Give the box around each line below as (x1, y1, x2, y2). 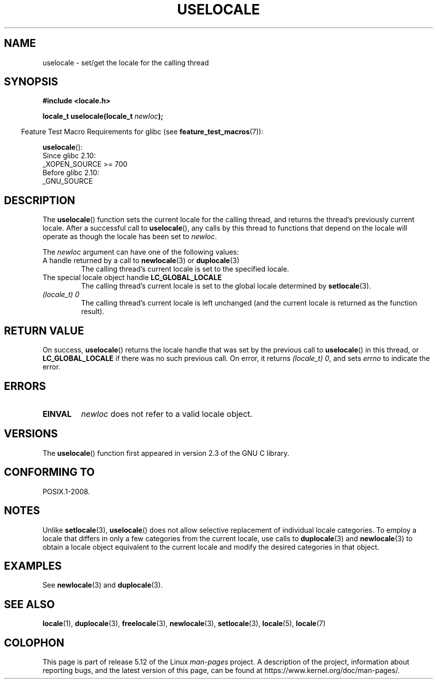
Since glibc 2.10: (42, 151, 96, 160)
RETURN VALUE (4, 324, 84, 337)
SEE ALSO (4, 598, 55, 611)
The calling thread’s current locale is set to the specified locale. (81, 265, 289, 274)
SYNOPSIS (4, 75, 58, 88)
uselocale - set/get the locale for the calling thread (42, 58, 209, 67)
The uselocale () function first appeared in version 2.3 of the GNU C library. (42, 448, 289, 457)
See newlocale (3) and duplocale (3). (42, 581, 163, 590)
